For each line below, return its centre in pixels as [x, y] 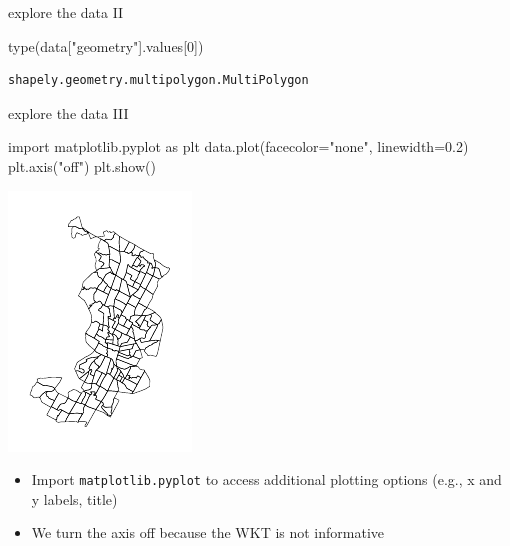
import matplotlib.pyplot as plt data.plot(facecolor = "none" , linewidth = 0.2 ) [238, 146]
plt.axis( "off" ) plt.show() [82, 165]
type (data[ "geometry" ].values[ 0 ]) [106, 45]
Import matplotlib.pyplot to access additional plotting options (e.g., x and [266, 479]
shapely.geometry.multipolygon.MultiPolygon [158, 80]
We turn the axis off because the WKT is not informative [208, 532]
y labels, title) [74, 498]
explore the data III [68, 112]
